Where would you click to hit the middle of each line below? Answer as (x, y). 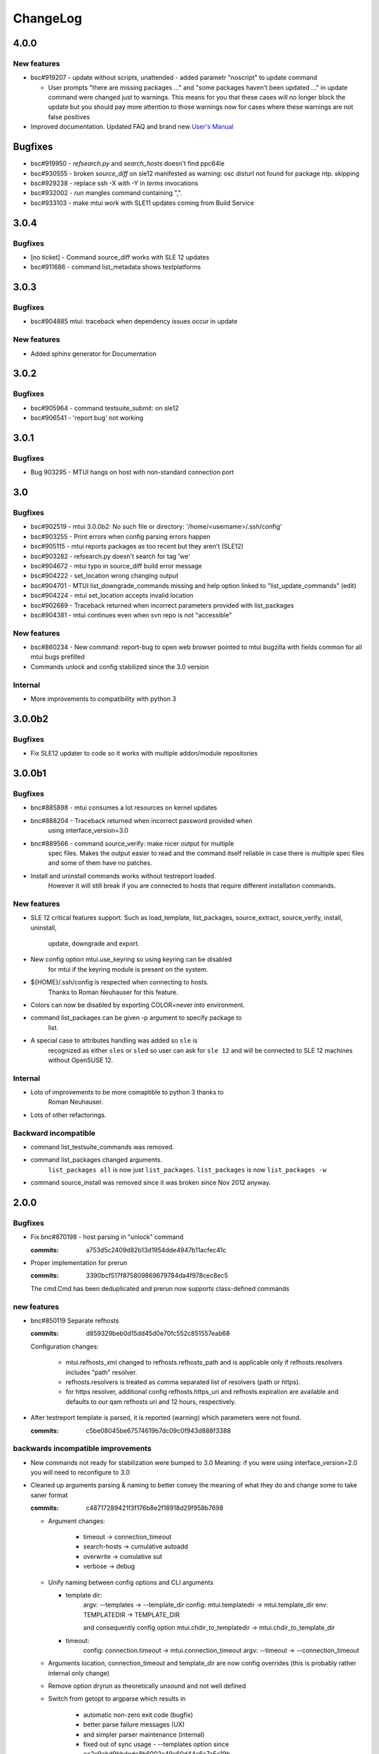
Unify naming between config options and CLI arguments (131, 1582)
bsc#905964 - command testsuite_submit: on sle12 (105, 408)
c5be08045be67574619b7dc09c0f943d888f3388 (159, 1431)
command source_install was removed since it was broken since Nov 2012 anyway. (151, 1183)
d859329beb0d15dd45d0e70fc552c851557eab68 (158, 1334)
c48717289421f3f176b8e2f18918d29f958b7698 (155, 1508)
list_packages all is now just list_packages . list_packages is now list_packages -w (187, 1170)
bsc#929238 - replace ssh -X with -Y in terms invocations (114, 183)
